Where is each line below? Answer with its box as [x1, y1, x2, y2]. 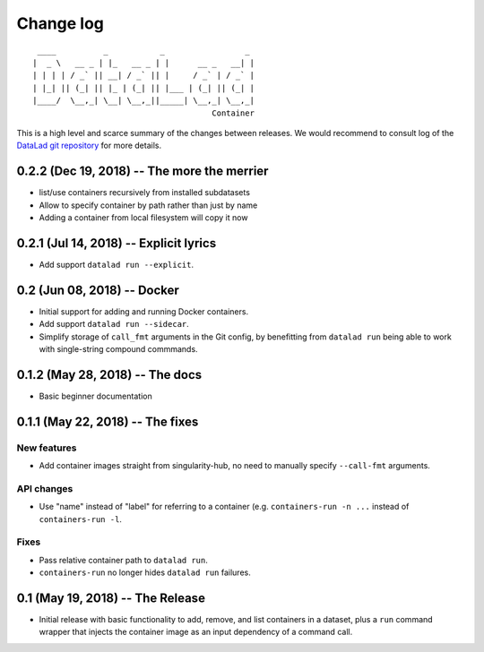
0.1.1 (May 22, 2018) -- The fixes [16, 414, 199, 429]
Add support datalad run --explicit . [39, 259, 194, 270]
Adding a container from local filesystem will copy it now [39, 211, 248, 223]
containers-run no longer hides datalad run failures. [39, 567, 251, 578]
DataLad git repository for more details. [16, 140, 161, 151]
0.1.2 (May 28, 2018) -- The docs [16, 367, 203, 382]
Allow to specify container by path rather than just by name [39, 200, 258, 210]
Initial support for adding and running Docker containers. [39, 305, 249, 317]
